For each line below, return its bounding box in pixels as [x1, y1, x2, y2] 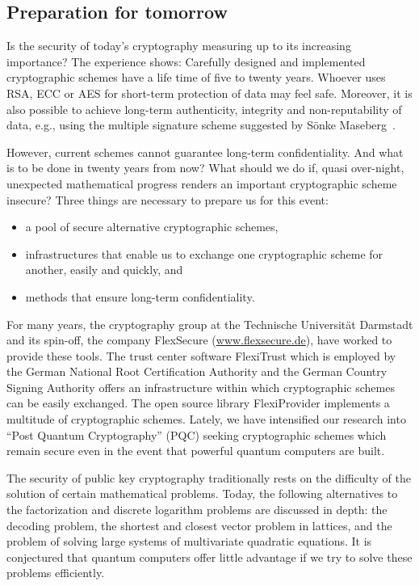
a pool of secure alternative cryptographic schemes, [25, 218, 279, 235]
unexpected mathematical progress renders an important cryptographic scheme [6, 175, 397, 192]
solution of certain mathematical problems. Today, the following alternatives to [6, 485, 398, 502]
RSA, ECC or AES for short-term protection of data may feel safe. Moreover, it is [6, 84, 413, 101]
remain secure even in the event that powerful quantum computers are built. [6, 442, 385, 459]
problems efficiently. [6, 564, 105, 581]
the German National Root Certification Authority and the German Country [6, 363, 388, 380]
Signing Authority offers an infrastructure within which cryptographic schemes [6, 378, 395, 395]
